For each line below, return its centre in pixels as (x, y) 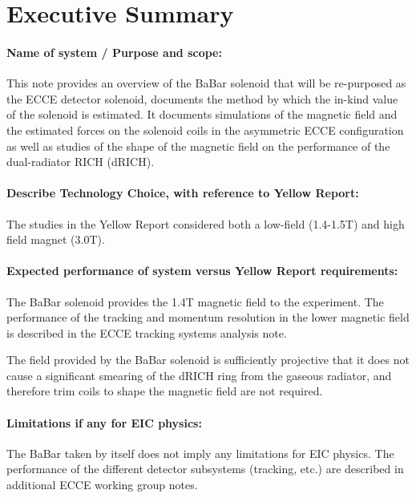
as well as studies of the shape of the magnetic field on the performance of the (198, 146)
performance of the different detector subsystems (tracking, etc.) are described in (205, 469)
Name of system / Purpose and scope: (114, 52)
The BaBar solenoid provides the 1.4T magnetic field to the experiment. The (195, 301)
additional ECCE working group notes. (102, 485)
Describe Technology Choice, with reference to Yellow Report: (183, 193)
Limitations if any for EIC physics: (104, 422)
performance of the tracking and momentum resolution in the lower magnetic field (208, 317)
